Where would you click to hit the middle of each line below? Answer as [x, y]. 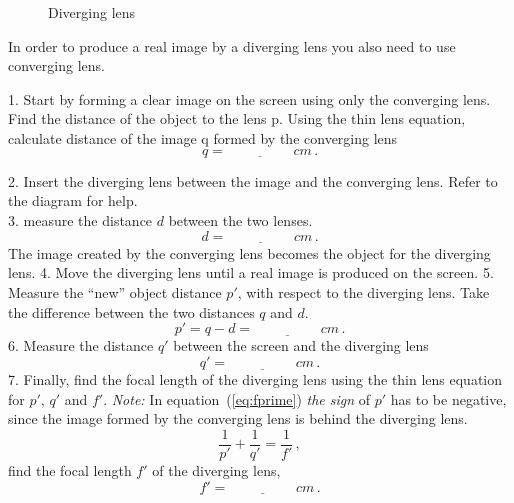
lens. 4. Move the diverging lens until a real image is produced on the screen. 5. [251, 272]
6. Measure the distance [81, 345]
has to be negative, [448, 398]
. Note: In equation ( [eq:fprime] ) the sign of [237, 398]
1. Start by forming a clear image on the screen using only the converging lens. [249, 98]
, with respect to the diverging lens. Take [363, 291]
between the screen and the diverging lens [301, 345]
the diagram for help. [73, 200]
